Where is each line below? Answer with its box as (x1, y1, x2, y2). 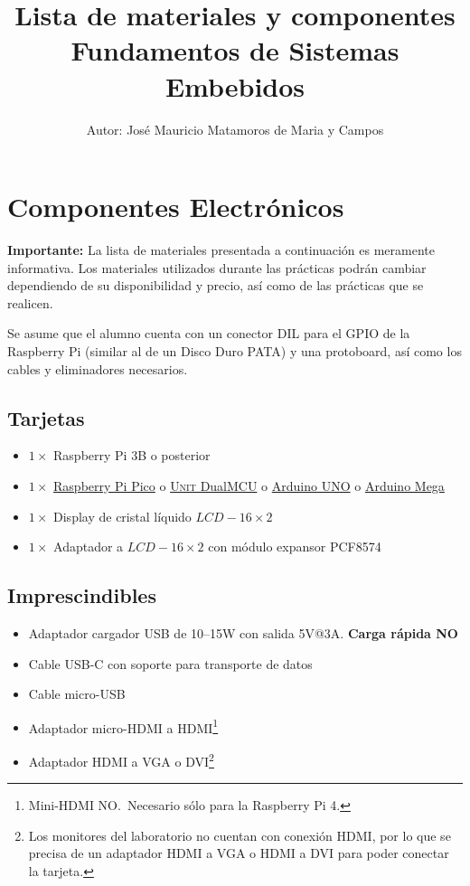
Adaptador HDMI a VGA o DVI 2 (28, 749, 214, 770)
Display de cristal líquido (53, 506, 192, 525)
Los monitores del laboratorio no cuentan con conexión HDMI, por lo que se (28, 825, 451, 844)
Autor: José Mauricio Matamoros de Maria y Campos (86, 119, 384, 138)
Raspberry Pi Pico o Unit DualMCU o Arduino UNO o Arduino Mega (53, 476, 445, 495)
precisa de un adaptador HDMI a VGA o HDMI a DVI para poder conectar (28, 844, 449, 862)
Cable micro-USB (28, 684, 126, 703)
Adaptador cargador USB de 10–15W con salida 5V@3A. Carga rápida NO (28, 623, 458, 642)
